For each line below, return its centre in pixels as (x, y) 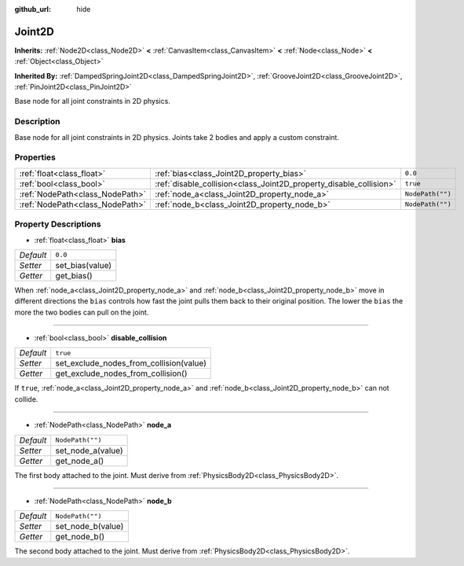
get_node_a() (80, 461)
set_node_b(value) (90, 527)
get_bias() (74, 275)
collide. (26, 399)
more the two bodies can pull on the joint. (82, 312)
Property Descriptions (58, 224)
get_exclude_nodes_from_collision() (121, 373)
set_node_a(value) (89, 450)
